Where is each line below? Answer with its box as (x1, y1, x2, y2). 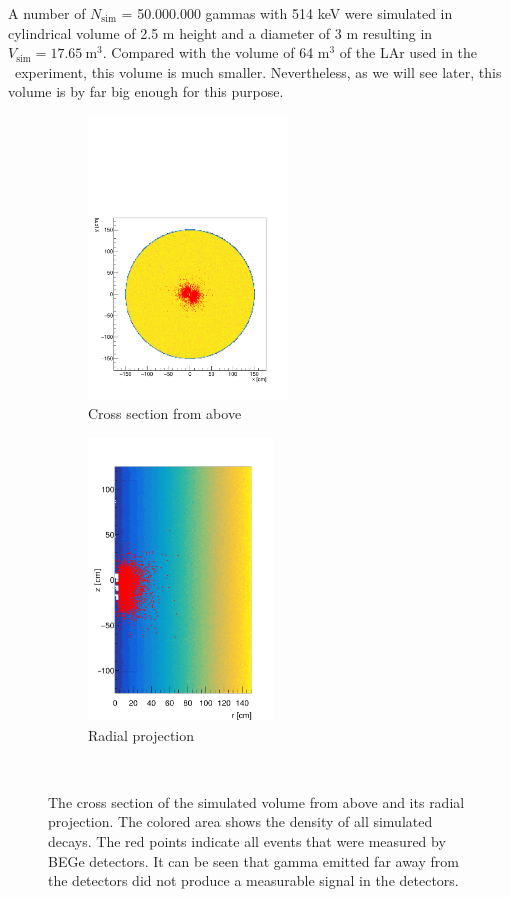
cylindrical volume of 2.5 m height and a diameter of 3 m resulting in (8, 22, 433, 43)
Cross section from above (88, 403, 242, 424)
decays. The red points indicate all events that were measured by (48, 831, 446, 852)
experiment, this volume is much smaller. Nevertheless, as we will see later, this (14, 61, 502, 82)
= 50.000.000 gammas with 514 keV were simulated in (121, 3, 453, 23)
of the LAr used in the (339, 42, 478, 63)
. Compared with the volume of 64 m (102, 42, 330, 63)
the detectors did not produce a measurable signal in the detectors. (48, 870, 459, 891)
